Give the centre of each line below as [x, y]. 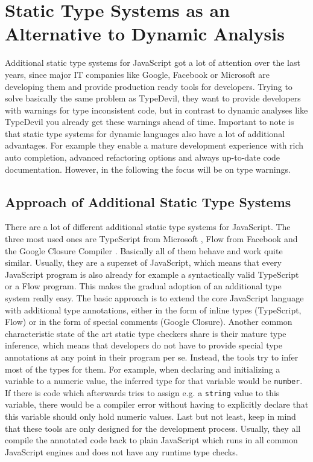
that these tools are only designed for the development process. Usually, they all [153, 428]
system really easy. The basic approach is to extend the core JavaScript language [154, 298]
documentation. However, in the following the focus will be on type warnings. [148, 169]
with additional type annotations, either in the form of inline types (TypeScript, [153, 310]
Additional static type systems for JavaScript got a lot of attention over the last [153, 63]
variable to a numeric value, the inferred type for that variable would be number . [154, 381]
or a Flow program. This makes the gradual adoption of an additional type [143, 286]
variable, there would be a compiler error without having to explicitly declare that [157, 404]
